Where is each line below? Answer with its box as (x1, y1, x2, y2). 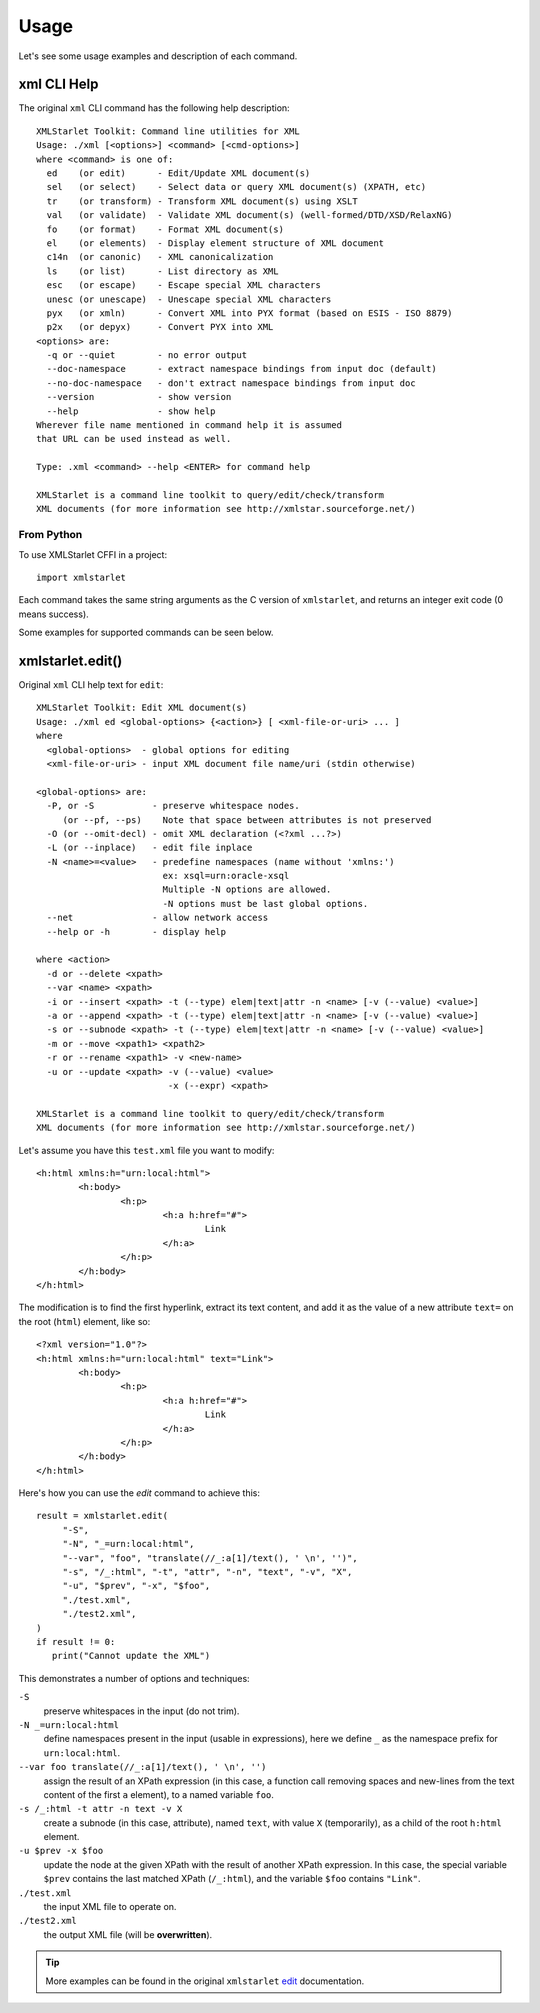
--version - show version (46, 391, 232, 403)
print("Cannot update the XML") (51, 1650, 211, 1662)
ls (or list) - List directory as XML (46, 265, 279, 277)
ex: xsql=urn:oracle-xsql (162, 870, 290, 882)
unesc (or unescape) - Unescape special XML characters (46, 293, 332, 305)
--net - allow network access (46, 912, 269, 924)
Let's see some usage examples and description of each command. (18, 50, 298, 62)
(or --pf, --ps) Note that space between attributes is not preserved (62, 814, 432, 825)
